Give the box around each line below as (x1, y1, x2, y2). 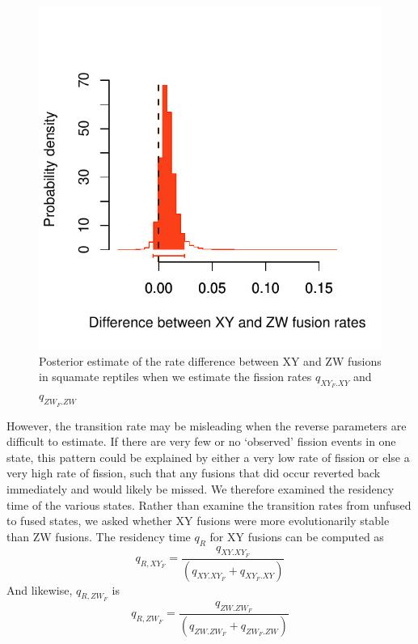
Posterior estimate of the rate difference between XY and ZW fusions (39, 352, 382, 369)
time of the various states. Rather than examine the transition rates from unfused (6, 496, 412, 513)
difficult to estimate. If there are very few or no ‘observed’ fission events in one (6, 433, 396, 450)
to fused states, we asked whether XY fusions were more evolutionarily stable (6, 512, 390, 529)
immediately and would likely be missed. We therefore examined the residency (6, 480, 395, 497)
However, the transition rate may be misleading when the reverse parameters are (6, 417, 407, 434)
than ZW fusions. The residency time (6, 527, 191, 544)
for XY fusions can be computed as (209, 527, 384, 544)
